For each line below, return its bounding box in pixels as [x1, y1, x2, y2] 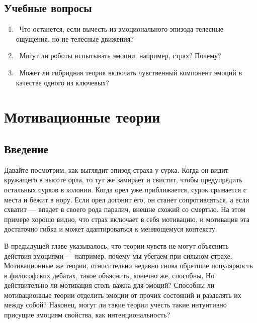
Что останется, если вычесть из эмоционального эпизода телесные [19, 24, 224, 34]
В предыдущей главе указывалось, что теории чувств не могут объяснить [4, 240, 229, 251]
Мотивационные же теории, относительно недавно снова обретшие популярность [4, 260, 253, 271]
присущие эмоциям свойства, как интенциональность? [4, 309, 170, 320]
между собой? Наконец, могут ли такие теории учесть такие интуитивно [4, 299, 227, 310]
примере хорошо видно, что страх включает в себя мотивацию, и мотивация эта [4, 213, 250, 224]
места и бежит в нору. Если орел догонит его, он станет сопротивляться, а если [4, 194, 249, 204]
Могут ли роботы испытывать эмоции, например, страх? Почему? [19, 50, 221, 61]
